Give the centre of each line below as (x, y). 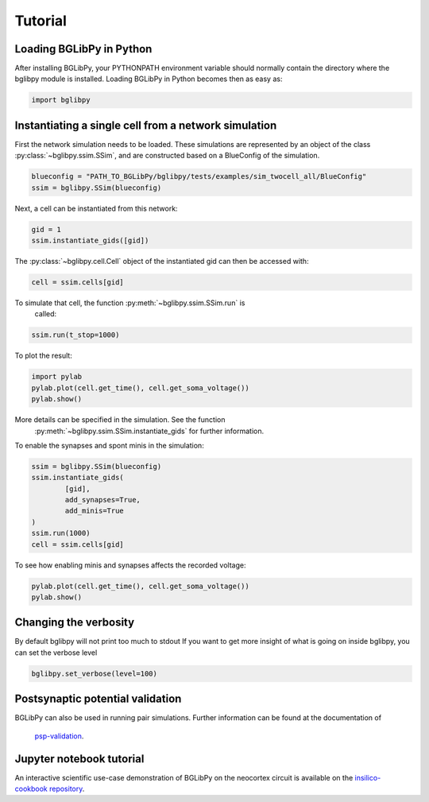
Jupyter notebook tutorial (79, 759)
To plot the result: (44, 356)
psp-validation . (59, 736)
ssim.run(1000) (61, 533)
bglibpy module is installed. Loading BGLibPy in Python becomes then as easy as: (149, 79)
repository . (67, 789)
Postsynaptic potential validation (98, 699)
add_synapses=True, (102, 500)
